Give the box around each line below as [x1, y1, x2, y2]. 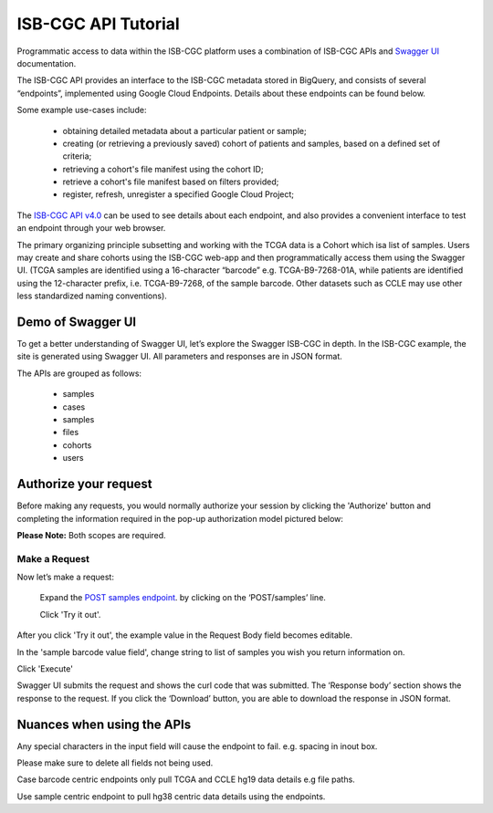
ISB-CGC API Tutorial [16, 14, 180, 34]
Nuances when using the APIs [16, 716, 192, 732]
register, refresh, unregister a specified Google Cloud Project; [62, 189, 295, 200]
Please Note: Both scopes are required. [16, 529, 166, 540]
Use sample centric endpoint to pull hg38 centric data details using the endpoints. [16, 790, 326, 802]
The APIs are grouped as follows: [16, 368, 142, 379]
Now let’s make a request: [16, 571, 114, 583]
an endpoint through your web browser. [16, 223, 166, 234]
